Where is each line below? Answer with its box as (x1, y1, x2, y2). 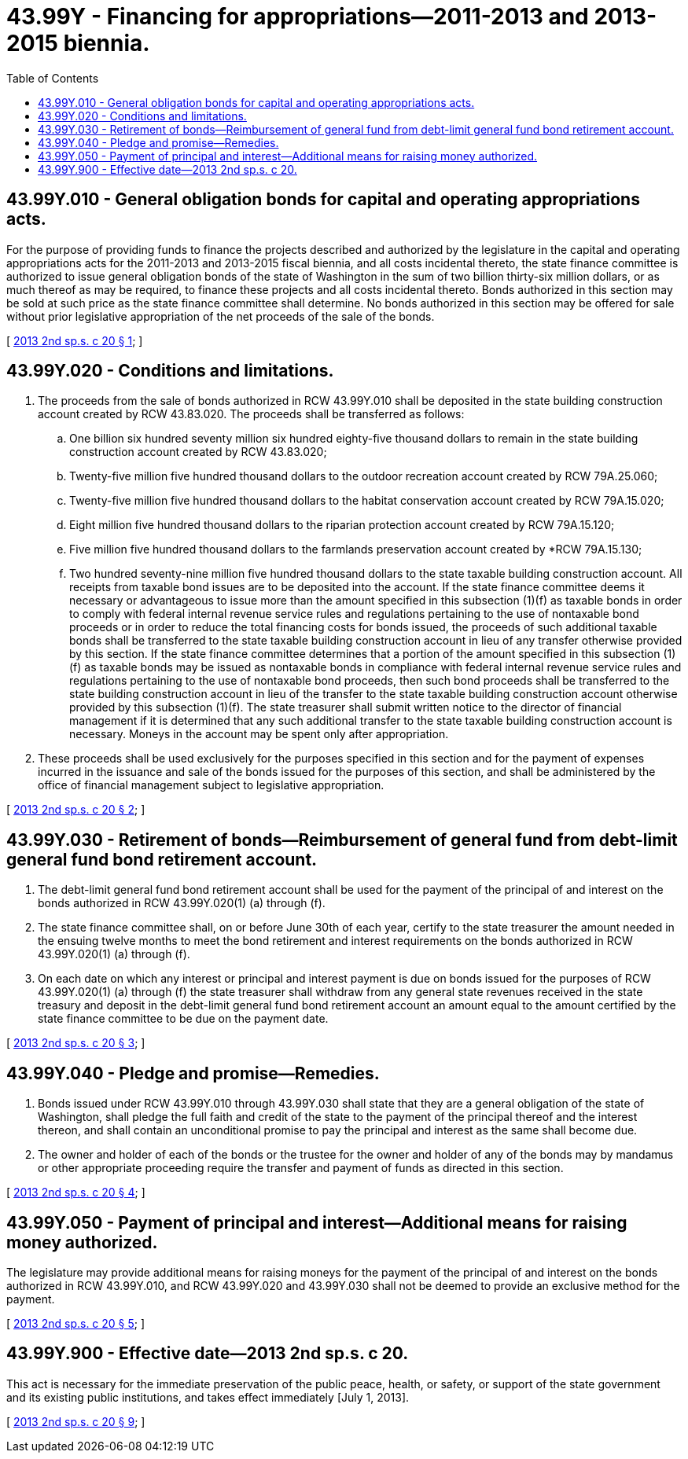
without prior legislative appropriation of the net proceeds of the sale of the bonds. (6, 309, 435, 323)
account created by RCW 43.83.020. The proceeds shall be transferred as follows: (38, 407, 465, 421)
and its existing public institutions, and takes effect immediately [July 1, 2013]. (6, 1390, 410, 1404)
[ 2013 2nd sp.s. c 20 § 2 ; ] (6, 803, 145, 817)
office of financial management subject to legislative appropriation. (38, 778, 384, 792)
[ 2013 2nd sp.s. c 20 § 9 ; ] (6, 1414, 145, 1428)
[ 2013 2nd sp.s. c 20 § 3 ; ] (6, 1036, 145, 1050)
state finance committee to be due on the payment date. (38, 1012, 329, 1026)
